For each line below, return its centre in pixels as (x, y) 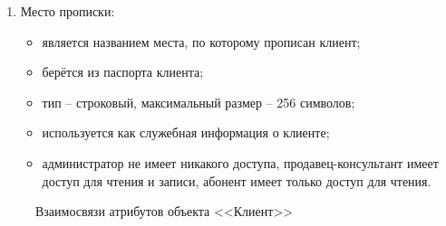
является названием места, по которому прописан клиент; (201, 41)
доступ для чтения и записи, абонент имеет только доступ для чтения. (237, 180)
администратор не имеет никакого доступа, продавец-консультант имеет (240, 162)
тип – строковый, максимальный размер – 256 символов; (199, 102)
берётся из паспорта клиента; (123, 72)
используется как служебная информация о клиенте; (186, 132)
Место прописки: (68, 11)
